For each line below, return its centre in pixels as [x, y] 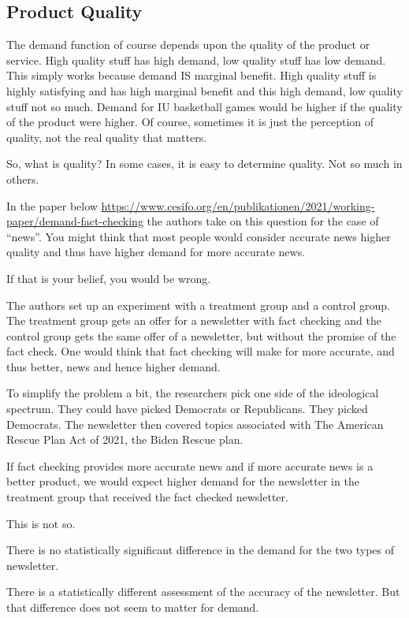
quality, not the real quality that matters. [107, 137]
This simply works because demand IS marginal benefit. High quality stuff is [191, 75]
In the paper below [52, 205]
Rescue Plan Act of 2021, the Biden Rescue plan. [125, 439]
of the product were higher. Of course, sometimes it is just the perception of [190, 122]
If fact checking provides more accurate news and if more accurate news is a [190, 465]
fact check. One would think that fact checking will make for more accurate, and [201, 351]
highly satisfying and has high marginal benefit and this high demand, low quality [204, 90]
